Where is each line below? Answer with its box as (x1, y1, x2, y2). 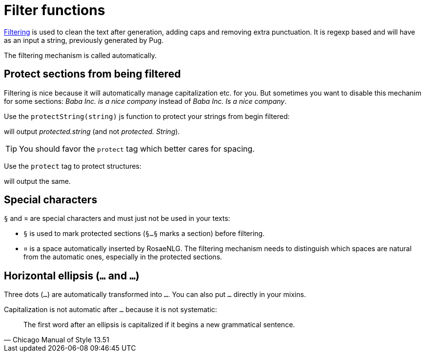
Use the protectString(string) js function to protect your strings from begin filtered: (4, 112, 290, 120)
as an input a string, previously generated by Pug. (4, 36, 164, 44)
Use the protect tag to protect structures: (4, 161, 142, 170)
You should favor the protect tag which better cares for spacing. (19, 143, 255, 154)
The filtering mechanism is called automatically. (4, 51, 157, 59)
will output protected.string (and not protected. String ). (4, 127, 180, 136)
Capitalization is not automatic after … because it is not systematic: (4, 305, 217, 314)
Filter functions (4, 2, 105, 19)
